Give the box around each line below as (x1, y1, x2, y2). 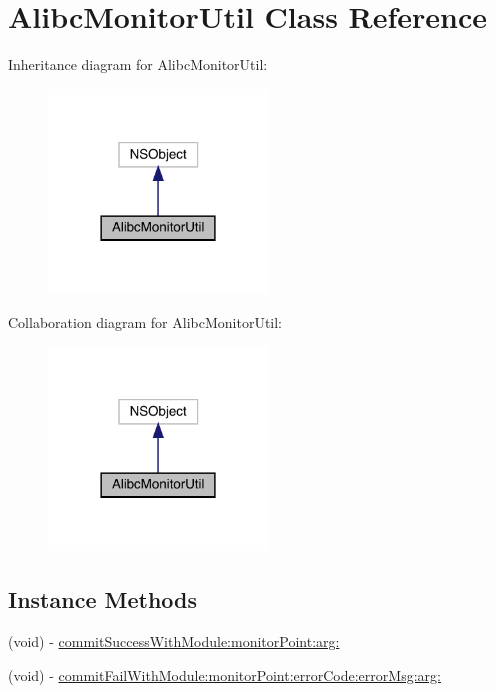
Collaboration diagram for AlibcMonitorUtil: (8, 311, 283, 332)
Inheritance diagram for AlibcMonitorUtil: (8, 54, 268, 75)
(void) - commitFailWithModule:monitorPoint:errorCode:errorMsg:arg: (8, 664, 441, 685)
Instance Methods (8, 584, 197, 615)
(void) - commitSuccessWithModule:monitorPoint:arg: (8, 631, 340, 652)
